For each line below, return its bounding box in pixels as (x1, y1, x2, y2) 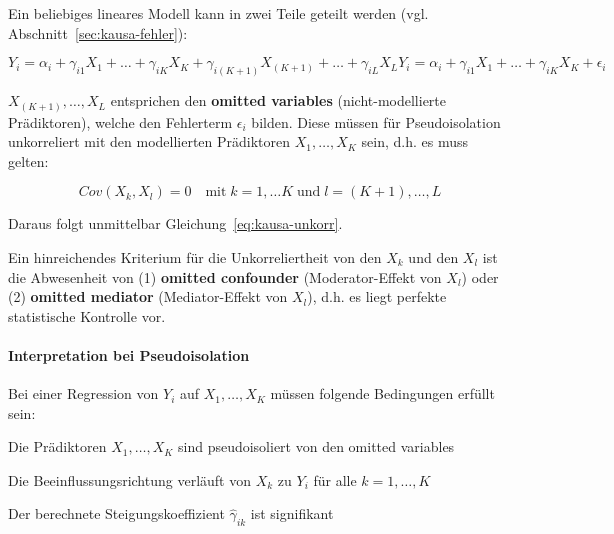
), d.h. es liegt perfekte (307, 286, 447, 307)
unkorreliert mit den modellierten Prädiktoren (8, 131, 291, 152)
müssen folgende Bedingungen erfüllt (270, 383, 495, 404)
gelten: (8, 150, 49, 171)
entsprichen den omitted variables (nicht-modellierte (110, 90, 447, 111)
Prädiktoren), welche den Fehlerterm (8, 111, 233, 132)
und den (408, 246, 459, 267)
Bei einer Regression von (8, 383, 159, 404)
